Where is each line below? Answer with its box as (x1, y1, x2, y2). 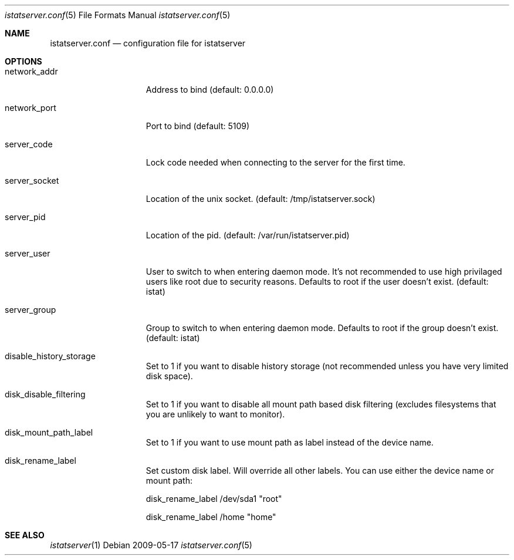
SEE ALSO (5, 530, 45, 540)
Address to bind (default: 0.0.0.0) (146, 85, 274, 95)
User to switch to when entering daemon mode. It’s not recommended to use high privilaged (146, 266, 502, 276)
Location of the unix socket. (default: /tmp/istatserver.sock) (146, 194, 376, 204)
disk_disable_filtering (5, 389, 86, 399)
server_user (5, 248, 50, 258)
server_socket (5, 176, 59, 185)
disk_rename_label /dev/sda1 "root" (146, 494, 282, 504)
